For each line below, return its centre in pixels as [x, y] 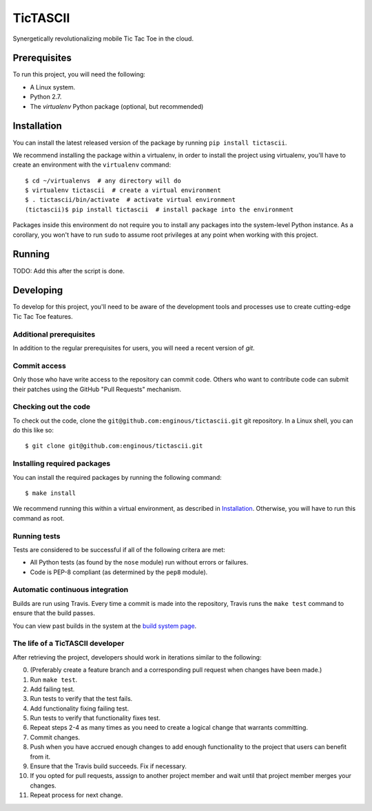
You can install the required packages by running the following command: [117, 477]
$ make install [51, 493]
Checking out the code [52, 407]
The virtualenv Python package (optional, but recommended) [117, 106]
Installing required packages [62, 463]
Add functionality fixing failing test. [80, 708]
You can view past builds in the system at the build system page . [105, 626]
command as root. [39, 518]
